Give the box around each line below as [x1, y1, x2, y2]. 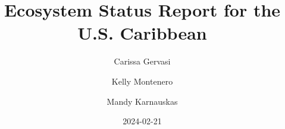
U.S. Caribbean [77, 21, 207, 45]
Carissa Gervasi [114, 55, 171, 67]
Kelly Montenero [111, 75, 173, 87]
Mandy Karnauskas [107, 95, 178, 107]
